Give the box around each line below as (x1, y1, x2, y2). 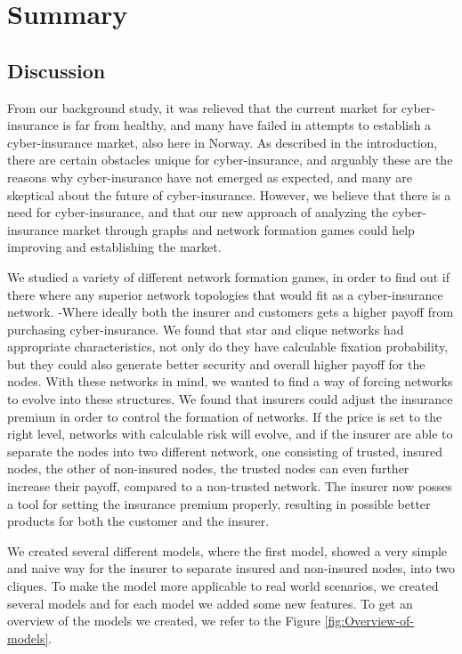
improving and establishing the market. (7, 238, 222, 256)
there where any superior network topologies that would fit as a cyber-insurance (7, 285, 443, 303)
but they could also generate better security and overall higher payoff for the (7, 354, 426, 373)
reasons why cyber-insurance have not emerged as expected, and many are (7, 167, 413, 186)
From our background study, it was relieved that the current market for (7, 98, 398, 117)
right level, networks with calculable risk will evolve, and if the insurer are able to (7, 424, 453, 443)
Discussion (7, 56, 106, 84)
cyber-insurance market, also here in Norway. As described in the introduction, (7, 133, 438, 151)
